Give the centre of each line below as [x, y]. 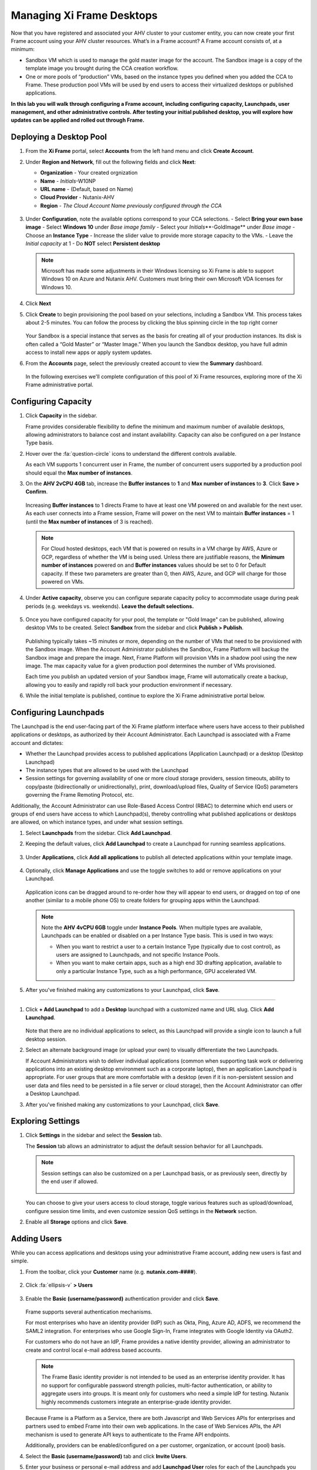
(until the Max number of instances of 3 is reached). [90, 522]
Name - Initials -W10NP [68, 181]
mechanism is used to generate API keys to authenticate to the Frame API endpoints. [128, 1434]
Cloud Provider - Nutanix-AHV [77, 198]
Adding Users [36, 1239]
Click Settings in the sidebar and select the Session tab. [94, 1135]
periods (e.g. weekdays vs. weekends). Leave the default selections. [110, 606]
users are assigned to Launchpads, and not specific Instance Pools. [138, 955]
